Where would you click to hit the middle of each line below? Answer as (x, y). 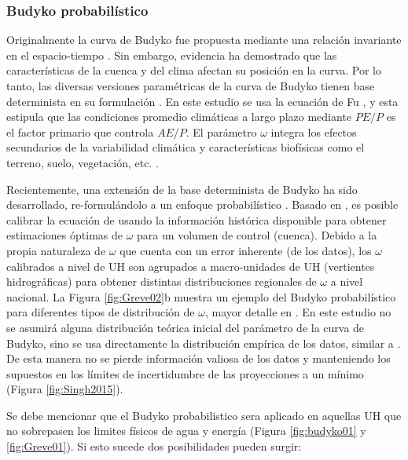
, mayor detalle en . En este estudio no (298, 312)
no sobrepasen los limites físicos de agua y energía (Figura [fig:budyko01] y (186, 431)
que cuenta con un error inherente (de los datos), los (246, 250)
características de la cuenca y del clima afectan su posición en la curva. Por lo (194, 70)
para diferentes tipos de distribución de (101, 312)
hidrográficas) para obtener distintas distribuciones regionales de (162, 281)
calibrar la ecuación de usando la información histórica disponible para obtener (197, 219)
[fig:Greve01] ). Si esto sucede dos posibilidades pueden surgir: (154, 446)
